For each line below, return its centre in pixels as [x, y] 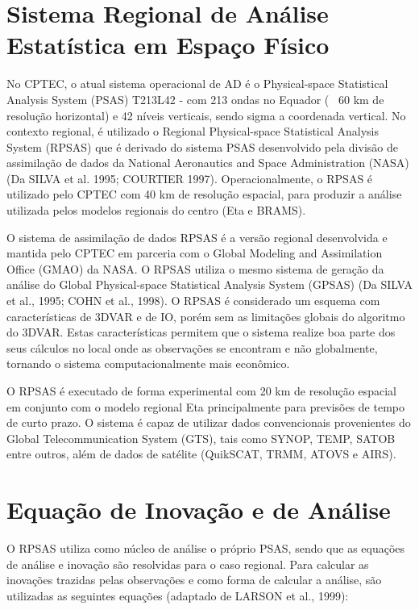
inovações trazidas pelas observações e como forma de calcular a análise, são [194, 580]
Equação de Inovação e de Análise [199, 510]
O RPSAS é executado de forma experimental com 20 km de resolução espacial [201, 391]
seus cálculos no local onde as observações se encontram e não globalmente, [192, 347]
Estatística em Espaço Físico [168, 45]
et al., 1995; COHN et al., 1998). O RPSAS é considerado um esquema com [193, 301]
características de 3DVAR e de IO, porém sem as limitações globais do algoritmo [206, 316]
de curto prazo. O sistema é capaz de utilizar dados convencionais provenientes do [209, 422]
